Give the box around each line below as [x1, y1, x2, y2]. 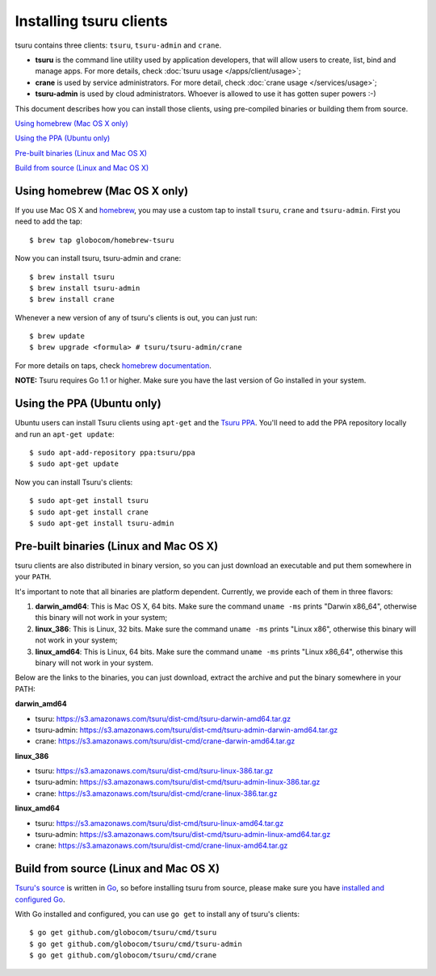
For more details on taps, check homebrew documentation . [15, 360, 212, 371]
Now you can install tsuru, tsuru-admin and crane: [15, 253, 182, 263]
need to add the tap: [15, 216, 82, 226]
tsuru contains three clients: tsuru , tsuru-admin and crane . [15, 40, 222, 50]
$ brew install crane [29, 295, 115, 304]
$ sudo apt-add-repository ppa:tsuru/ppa [29, 448, 195, 457]
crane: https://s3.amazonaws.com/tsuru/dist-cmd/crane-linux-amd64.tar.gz [35, 840, 288, 851]
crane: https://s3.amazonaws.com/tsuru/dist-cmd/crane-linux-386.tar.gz [35, 788, 278, 798]
